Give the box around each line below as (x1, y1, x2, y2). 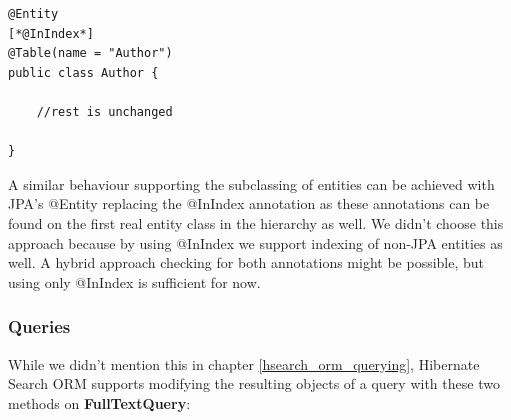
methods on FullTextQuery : (8, 392, 191, 413)
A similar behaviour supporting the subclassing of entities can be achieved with (8, 173, 495, 194)
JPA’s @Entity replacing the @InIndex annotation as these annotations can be (8, 193, 490, 214)
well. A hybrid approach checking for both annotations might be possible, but (8, 252, 485, 273)
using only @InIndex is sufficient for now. (8, 271, 261, 292)
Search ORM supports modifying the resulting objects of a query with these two (8, 373, 500, 394)
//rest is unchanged (36, 104, 173, 119)
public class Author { (8, 65, 159, 80)
